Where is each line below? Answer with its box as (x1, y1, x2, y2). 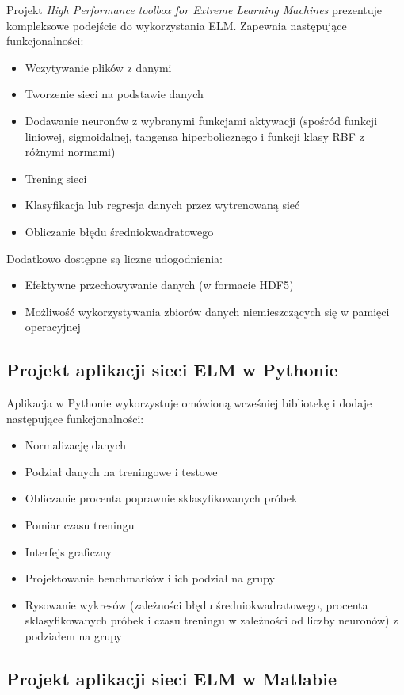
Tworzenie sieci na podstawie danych (25, 86, 204, 102)
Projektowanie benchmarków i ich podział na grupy (25, 570, 275, 586)
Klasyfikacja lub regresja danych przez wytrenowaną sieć (25, 197, 300, 213)
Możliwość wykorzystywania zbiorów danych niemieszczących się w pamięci (25, 303, 390, 319)
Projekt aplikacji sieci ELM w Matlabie (6, 666, 337, 691)
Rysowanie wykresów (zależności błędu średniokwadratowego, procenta (25, 596, 368, 613)
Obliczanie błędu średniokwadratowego (25, 223, 214, 239)
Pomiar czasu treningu (25, 517, 135, 533)
